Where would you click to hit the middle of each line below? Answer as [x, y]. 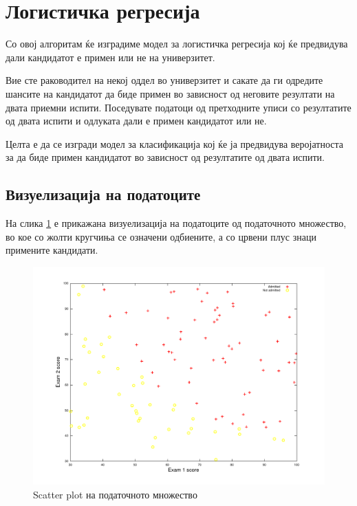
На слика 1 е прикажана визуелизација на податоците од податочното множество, [176, 223]
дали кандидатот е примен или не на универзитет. [110, 57]
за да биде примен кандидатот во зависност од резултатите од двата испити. [165, 157]
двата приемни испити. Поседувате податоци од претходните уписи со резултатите [178, 107]
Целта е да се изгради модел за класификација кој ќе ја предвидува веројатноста [174, 143]
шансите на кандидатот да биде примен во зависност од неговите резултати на [170, 93]
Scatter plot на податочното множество [115, 495]
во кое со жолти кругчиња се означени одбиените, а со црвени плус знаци [161, 236]
